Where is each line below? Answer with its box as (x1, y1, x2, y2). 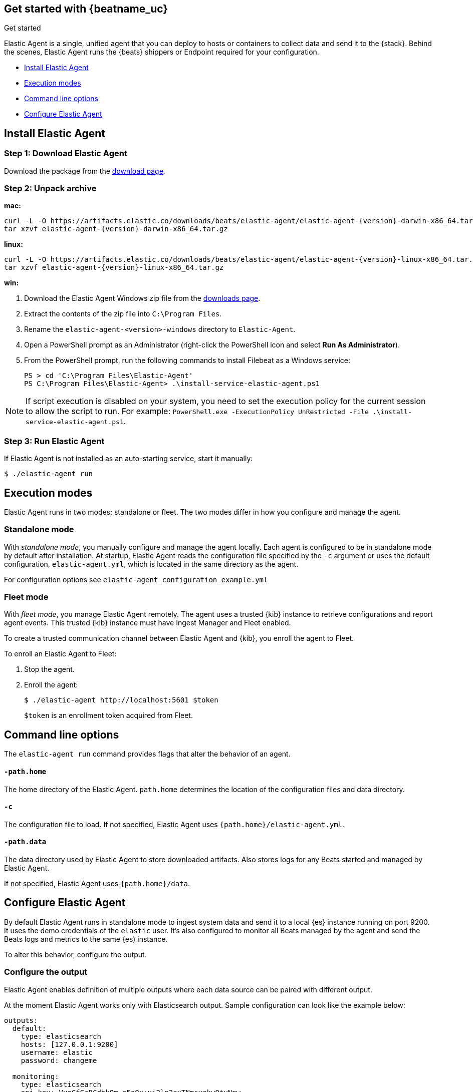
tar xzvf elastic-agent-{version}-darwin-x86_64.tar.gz (4, 225, 228, 233)
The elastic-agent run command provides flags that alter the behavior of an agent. (4, 750, 291, 759)
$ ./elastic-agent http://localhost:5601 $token (24, 696, 218, 704)
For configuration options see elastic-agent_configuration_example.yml (4, 575, 268, 584)
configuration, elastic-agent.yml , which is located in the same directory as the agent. (4, 559, 299, 568)
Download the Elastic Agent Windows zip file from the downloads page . (24, 294, 261, 303)
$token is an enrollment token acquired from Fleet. (24, 711, 193, 720)
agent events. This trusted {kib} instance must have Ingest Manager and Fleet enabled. (4, 618, 291, 627)
